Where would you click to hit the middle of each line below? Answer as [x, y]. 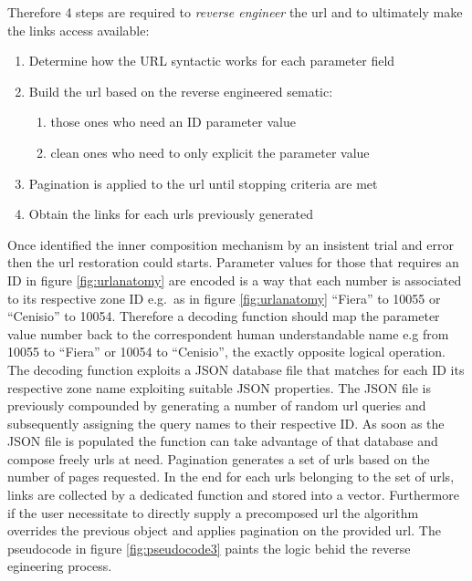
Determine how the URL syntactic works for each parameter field [212, 61]
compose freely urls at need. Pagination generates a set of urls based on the [219, 458]
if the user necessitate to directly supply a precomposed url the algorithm [213, 512]
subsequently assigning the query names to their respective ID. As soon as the [226, 423]
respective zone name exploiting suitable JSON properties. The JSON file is [219, 387]
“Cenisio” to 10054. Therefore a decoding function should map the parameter [224, 316]
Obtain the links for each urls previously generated [171, 214]
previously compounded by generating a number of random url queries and [217, 405]
